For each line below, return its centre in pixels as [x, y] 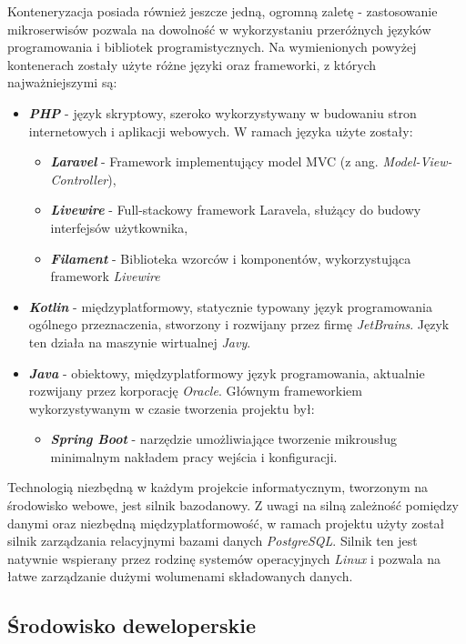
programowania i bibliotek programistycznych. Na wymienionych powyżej [212, 47]
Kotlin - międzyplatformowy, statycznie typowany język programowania [230, 306]
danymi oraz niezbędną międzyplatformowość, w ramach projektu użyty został [226, 523]
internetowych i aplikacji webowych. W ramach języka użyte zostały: [221, 131]
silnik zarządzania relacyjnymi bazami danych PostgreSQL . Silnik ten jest [213, 541]
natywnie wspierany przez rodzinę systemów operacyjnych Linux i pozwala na [224, 558]
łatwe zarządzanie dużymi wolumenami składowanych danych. [180, 576]
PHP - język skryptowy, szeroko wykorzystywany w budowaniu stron [223, 112]
